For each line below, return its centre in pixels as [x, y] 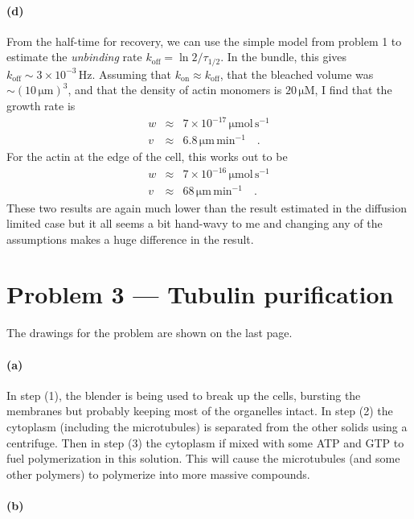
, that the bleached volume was [297, 74]
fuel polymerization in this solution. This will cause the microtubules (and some [203, 458]
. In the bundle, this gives [284, 57]
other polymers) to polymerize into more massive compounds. [158, 474]
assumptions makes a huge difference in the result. [130, 239]
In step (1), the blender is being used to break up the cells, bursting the [184, 395]
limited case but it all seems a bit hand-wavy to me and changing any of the [195, 223]
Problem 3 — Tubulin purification [200, 294]
